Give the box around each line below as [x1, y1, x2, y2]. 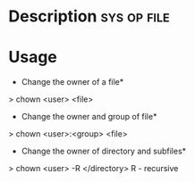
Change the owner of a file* [21, 77, 124, 87]
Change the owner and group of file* [21, 112, 157, 122]
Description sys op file [8, 6, 171, 27]
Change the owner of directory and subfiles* [21, 145, 187, 157]
